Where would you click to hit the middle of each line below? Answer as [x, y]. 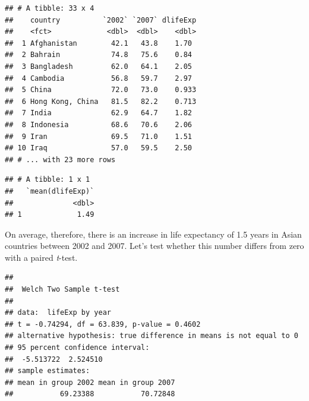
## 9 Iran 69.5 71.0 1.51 [98, 136]
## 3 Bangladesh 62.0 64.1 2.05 [98, 66]
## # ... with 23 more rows [60, 160]
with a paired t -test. [41, 257]
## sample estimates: [48, 371]
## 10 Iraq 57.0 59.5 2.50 [98, 148]
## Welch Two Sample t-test [62, 290]
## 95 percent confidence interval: [77, 348]
